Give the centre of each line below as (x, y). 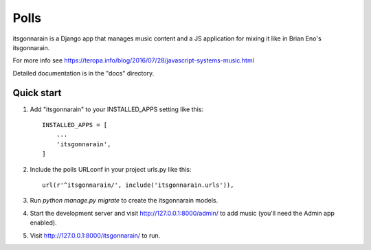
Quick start (37, 93)
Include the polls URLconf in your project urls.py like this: (111, 169)
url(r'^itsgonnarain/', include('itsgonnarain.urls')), (138, 185)
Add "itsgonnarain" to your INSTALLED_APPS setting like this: (117, 109)
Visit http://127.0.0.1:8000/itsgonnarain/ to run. (95, 235)
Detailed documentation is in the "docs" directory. (83, 73)
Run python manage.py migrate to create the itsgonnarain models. (124, 201)
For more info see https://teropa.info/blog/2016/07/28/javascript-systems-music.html (133, 60)
